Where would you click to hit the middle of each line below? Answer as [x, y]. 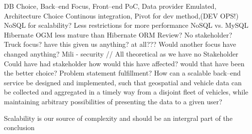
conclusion [19, 127]
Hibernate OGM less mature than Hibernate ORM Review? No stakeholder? [118, 34]
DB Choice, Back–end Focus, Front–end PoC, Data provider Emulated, [110, 6]
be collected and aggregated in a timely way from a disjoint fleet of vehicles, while [126, 92]
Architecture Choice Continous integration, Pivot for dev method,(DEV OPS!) [121, 15]
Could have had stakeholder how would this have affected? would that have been [124, 63]
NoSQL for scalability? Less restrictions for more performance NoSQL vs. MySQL [126, 25]
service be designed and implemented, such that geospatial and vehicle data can [123, 82]
